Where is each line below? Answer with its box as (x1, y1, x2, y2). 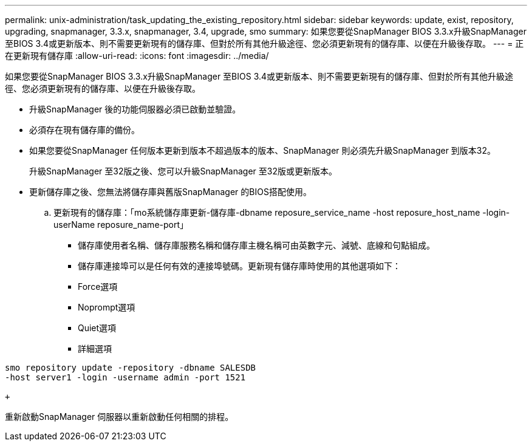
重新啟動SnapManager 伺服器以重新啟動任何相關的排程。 (5, 411, 234, 422)
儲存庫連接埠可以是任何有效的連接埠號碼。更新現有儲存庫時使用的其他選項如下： (78, 261, 401, 271)
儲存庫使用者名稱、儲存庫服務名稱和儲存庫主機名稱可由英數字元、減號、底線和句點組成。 (78, 240, 435, 250)
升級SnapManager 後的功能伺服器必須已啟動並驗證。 (29, 104, 241, 114)
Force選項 (78, 281, 118, 292)
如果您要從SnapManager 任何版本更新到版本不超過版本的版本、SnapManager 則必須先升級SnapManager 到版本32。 (29, 145, 496, 156)
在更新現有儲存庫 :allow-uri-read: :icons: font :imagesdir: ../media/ (5, 50, 269, 61)
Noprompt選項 (78, 302, 135, 312)
